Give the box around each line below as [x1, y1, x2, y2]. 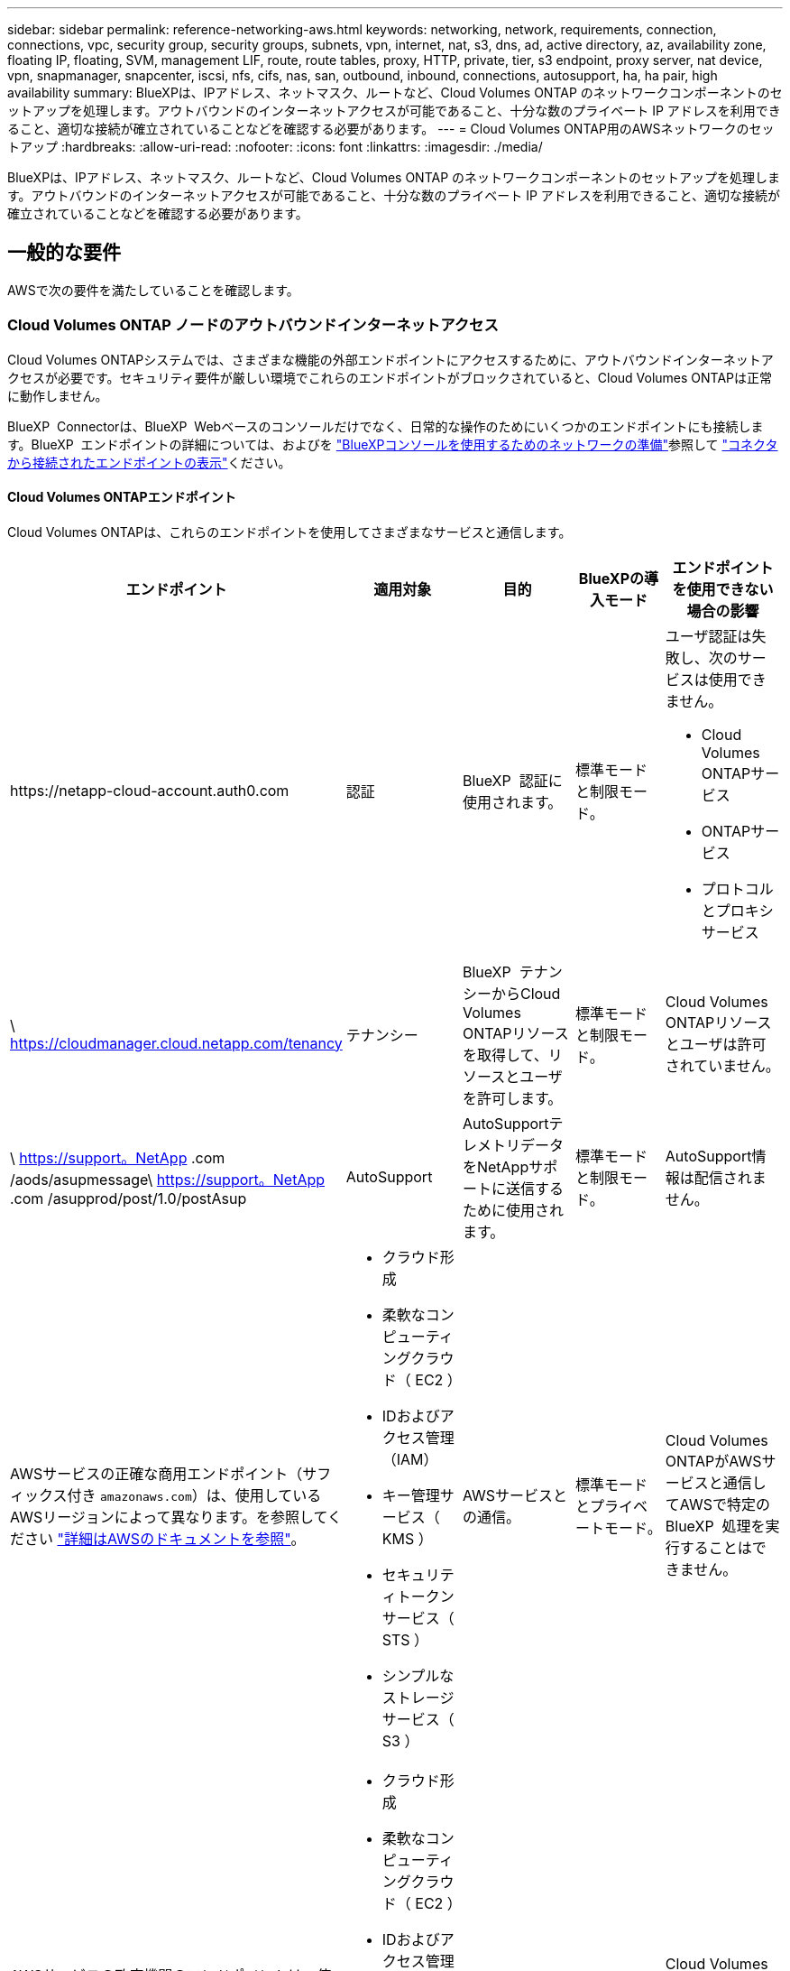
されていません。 [665, 1056, 780, 1075]
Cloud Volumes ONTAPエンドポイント [7, 489, 236, 505]
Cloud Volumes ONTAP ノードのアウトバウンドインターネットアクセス [7, 316, 499, 335]
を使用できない [672, 579, 774, 598]
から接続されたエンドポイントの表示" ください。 [7, 454, 291, 470]
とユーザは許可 [665, 1034, 767, 1053]
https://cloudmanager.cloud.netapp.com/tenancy [10, 1033, 343, 1052]
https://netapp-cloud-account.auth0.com [10, 781, 289, 800]
